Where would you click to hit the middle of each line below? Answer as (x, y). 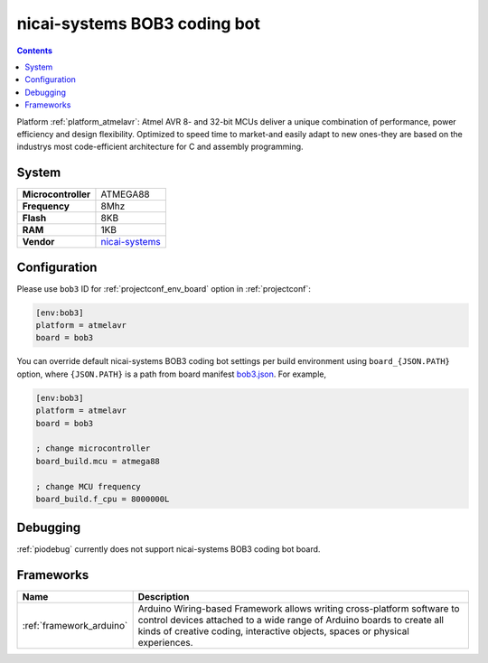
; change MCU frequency (89, 486)
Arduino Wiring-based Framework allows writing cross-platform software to (299, 609)
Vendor (38, 242)
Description (164, 597)
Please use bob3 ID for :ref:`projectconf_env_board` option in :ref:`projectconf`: (164, 288)
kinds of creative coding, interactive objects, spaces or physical (274, 631)
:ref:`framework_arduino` (75, 626)
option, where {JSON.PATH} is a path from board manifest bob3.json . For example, (172, 374)
